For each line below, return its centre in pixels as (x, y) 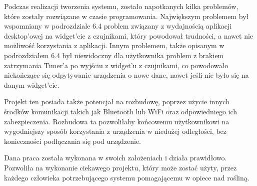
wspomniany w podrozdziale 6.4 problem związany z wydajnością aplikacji (118, 26)
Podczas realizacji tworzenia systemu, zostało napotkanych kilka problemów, (121, 6)
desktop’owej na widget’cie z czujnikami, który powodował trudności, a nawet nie (129, 35)
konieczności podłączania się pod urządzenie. (73, 141)
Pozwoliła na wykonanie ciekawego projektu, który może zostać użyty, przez (120, 167)
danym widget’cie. (32, 84)
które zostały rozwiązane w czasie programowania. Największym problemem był (126, 16)
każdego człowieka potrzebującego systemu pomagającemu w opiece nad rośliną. (127, 177)
